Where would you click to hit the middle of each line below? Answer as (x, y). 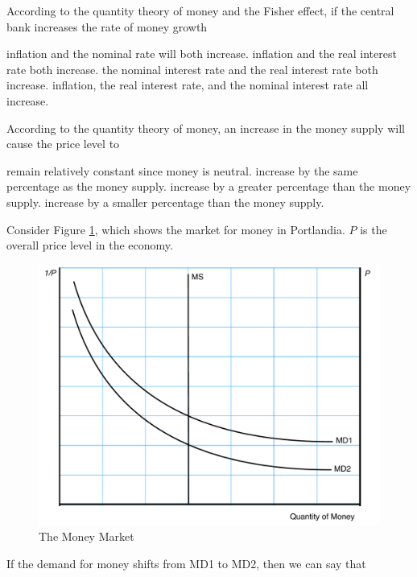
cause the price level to (63, 144)
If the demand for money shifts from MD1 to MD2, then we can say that (186, 563)
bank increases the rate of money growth (107, 26)
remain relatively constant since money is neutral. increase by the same (182, 170)
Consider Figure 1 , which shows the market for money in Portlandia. (176, 229)
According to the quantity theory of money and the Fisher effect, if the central (200, 10)
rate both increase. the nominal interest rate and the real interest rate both (192, 69)
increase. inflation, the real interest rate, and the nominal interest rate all (188, 85)
